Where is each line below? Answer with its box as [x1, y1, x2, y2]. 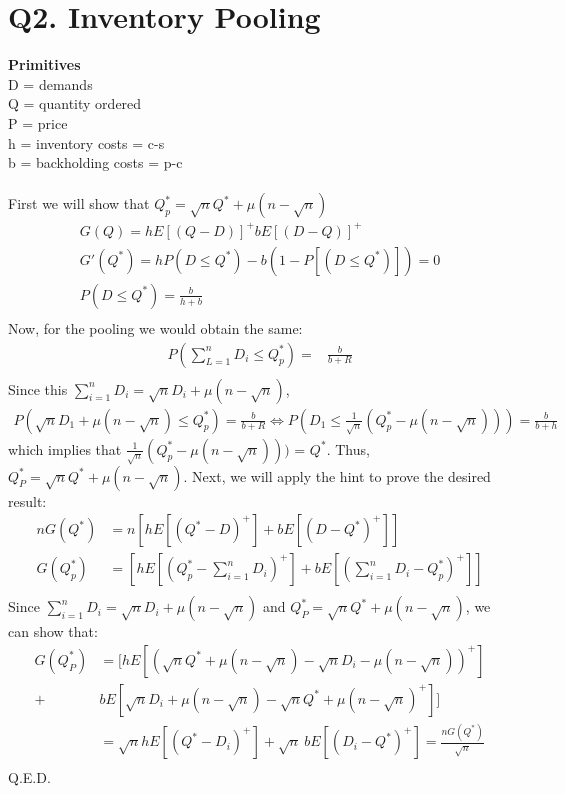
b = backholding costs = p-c [8, 152, 183, 173]
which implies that [8, 438, 122, 459]
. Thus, [326, 438, 370, 459]
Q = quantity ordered [8, 93, 142, 114]
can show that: [8, 621, 98, 642]
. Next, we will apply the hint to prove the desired [183, 465, 491, 486]
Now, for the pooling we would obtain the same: [8, 317, 303, 338]
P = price [8, 112, 68, 133]
